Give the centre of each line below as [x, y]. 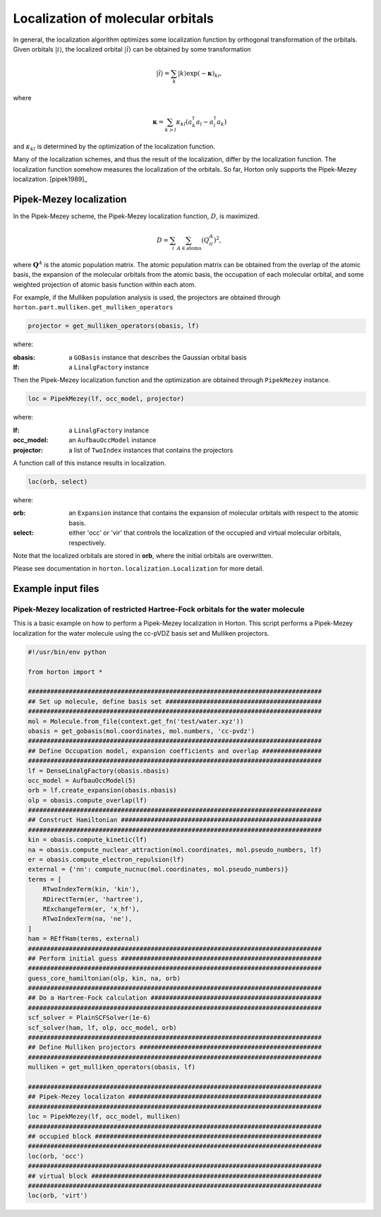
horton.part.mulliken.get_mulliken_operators [93, 308]
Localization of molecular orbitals [114, 18]
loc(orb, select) [58, 481]
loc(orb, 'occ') [56, 1156]
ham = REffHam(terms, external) [84, 939]
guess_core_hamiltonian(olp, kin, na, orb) [104, 978]
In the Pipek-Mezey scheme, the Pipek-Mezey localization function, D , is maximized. [136, 216]
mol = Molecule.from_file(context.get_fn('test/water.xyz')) [136, 721]
